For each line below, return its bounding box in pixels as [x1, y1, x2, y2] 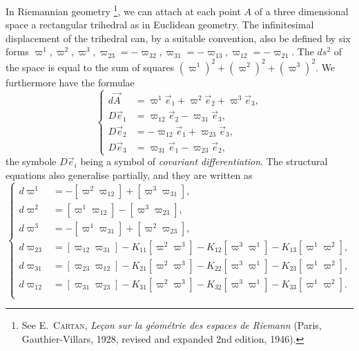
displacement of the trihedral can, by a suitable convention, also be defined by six [6, 30, 351, 45]
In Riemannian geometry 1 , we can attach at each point [6, 2, 241, 18]
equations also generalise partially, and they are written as [6, 168, 253, 182]
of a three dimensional [254, 3, 349, 18]
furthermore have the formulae [6, 75, 135, 89]
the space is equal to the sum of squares [6, 59, 175, 74]
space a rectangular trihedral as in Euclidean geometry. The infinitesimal [6, 17, 314, 32]
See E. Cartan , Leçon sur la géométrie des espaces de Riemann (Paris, [21, 318, 322, 332]
